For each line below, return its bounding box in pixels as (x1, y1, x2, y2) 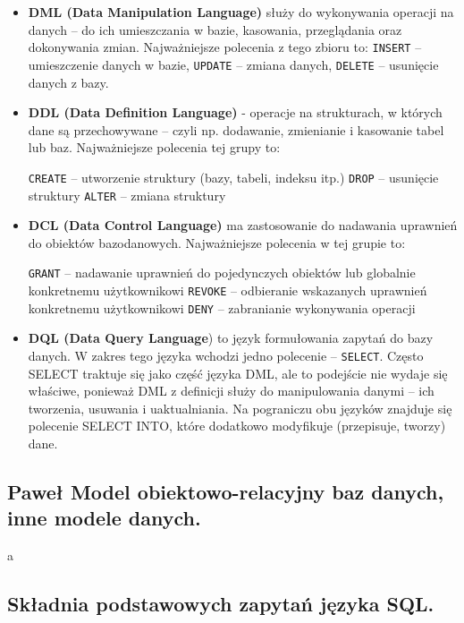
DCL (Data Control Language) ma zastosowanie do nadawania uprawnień (28, 216, 458, 235)
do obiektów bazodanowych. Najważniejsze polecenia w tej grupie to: (28, 233, 406, 252)
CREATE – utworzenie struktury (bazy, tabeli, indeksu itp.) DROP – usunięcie (28, 167, 439, 186)
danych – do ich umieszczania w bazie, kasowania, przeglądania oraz (28, 20, 402, 38)
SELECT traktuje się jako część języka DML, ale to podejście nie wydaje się (28, 363, 448, 382)
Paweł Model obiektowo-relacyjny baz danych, (7, 477, 444, 505)
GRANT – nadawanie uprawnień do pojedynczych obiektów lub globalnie (28, 263, 416, 282)
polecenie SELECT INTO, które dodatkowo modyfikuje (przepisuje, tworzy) (28, 416, 446, 435)
